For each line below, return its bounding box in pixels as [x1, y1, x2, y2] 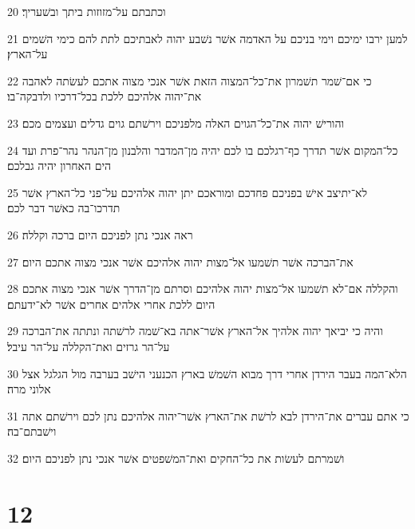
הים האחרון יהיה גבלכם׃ [7, 157, 112, 174]
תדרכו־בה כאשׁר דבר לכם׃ [7, 199, 121, 216]
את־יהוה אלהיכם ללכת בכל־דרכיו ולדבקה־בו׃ [7, 88, 202, 105]
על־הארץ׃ [7, 45, 48, 62]
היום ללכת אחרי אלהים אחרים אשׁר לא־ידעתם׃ [7, 295, 215, 312]
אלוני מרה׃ [7, 381, 51, 397]
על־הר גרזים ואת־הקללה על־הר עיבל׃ [7, 338, 170, 354]
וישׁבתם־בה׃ [7, 423, 57, 440]
